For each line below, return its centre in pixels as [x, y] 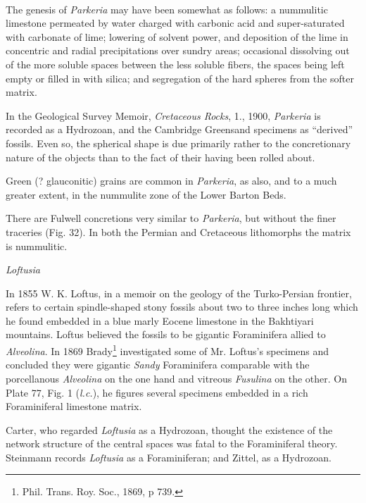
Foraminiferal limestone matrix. [74, 406]
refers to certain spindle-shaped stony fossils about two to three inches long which [182, 307]
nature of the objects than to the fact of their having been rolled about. [160, 157]
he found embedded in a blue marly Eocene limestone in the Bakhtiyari [160, 320]
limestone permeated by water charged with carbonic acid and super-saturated [175, 23]
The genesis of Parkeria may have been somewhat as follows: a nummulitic [167, 9]
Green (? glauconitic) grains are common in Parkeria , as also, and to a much [171, 181]
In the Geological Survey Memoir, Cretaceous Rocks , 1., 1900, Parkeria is [163, 115]
